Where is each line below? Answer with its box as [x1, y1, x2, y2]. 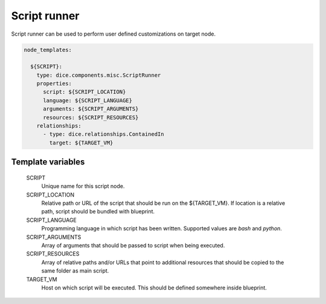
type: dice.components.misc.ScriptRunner [36, 71, 161, 79]
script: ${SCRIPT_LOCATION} [43, 88, 126, 95]
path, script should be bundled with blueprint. [41, 208, 155, 215]
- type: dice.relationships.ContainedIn [43, 131, 164, 138]
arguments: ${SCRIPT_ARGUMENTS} [43, 106, 139, 112]
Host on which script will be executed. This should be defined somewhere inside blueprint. [41, 284, 267, 291]
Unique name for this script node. [41, 183, 125, 190]
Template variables [11, 157, 85, 167]
